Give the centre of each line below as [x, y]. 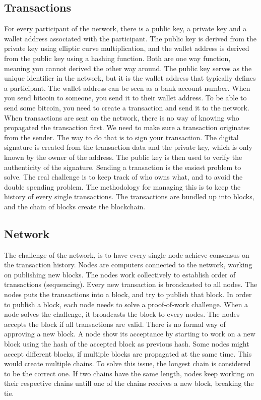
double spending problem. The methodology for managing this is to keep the [122, 186]
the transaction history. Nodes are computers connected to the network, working [128, 265]
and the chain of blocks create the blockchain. [75, 206]
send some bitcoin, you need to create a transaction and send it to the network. [127, 107]
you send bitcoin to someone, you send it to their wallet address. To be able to [125, 98]
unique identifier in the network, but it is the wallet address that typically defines [130, 78]
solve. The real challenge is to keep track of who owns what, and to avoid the [123, 177]
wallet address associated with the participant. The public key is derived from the [130, 38]
